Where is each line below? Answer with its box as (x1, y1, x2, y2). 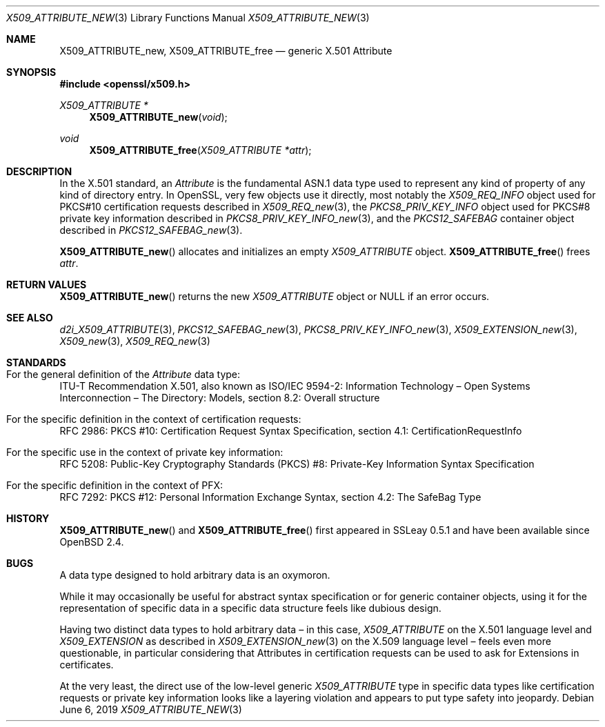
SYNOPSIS (6, 66, 57, 78)
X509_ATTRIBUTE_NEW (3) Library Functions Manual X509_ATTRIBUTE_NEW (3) (6, 12, 370, 23)
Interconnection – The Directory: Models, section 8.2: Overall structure (59, 392, 380, 404)
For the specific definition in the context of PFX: (6, 479, 224, 491)
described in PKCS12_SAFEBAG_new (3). (59, 224, 243, 236)
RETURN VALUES (6, 279, 87, 290)
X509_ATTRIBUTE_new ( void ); (89, 111, 228, 123)
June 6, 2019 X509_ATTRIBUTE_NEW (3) (59, 704, 242, 715)
